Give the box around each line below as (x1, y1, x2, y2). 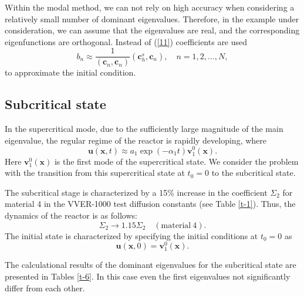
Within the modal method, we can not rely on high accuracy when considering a (5, 1, 295, 13)
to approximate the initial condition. (5, 66, 136, 79)
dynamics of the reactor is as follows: (5, 209, 137, 222)
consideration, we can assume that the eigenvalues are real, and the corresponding (5, 24, 300, 36)
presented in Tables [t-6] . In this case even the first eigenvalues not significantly (5, 270, 291, 283)
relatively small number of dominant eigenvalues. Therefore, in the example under (5, 12, 299, 25)
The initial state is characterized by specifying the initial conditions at (5, 229, 258, 241)
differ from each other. (5, 281, 85, 294)
